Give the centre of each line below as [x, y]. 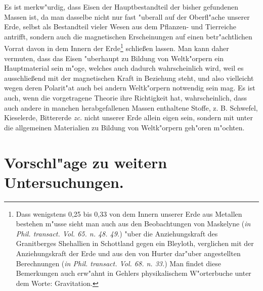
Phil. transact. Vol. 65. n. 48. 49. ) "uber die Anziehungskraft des [117, 233]
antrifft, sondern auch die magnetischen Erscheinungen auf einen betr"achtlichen [128, 36]
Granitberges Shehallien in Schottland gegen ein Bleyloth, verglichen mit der [135, 243]
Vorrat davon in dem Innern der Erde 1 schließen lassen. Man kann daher [117, 47]
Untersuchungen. [64, 182]
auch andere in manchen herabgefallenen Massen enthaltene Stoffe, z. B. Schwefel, [131, 107]
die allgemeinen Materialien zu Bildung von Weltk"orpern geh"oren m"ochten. [124, 127]
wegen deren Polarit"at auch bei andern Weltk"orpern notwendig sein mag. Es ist [130, 88]
